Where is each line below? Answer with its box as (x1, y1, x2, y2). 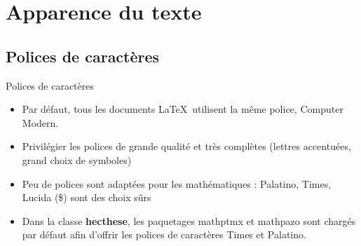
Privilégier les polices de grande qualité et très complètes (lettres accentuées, (22, 139, 351, 153)
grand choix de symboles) (22, 152, 132, 167)
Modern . (22, 115, 59, 130)
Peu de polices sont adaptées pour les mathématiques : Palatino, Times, (22, 176, 332, 191)
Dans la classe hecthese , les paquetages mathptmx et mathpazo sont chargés (22, 213, 356, 228)
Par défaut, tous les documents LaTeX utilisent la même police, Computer (22, 102, 343, 116)
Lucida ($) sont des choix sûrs (22, 190, 151, 205)
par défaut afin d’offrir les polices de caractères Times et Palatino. (22, 227, 306, 242)
